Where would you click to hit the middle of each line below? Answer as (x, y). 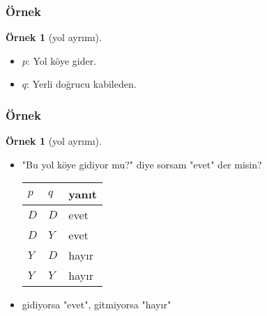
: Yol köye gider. (62, 60)
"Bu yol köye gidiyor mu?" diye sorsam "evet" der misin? (142, 164)
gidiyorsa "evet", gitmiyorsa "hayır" (97, 305)
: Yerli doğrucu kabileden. (82, 84)
